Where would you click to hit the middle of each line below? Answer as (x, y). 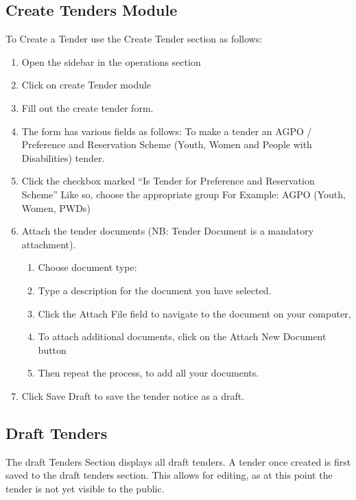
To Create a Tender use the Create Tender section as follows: (134, 39)
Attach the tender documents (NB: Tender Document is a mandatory (168, 231)
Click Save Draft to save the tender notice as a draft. (133, 395)
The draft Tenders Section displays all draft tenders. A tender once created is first (178, 461)
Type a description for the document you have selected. (155, 290)
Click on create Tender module (86, 85)
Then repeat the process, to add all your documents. (149, 373)
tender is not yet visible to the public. (85, 488)
